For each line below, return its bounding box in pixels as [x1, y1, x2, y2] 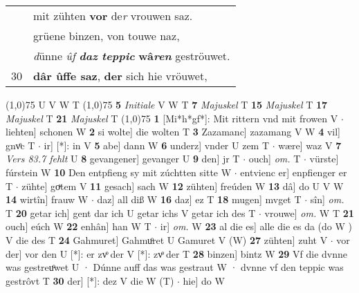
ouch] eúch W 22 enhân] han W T [6, 219, 151, 234]
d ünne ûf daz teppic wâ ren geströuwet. [33, 48, 230, 64]
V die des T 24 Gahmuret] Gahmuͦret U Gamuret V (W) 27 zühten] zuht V [6, 232, 328, 247]
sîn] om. [310, 192, 344, 207]
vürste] [309, 151, 339, 166]
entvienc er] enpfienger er [240, 164, 347, 179]
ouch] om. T [248, 151, 301, 166]
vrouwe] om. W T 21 [264, 205, 354, 220]
